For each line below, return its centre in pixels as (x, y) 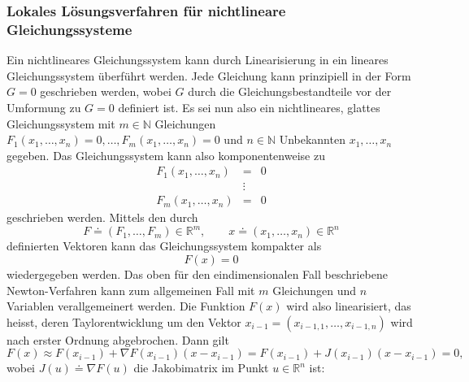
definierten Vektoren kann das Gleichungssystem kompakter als (164, 246)
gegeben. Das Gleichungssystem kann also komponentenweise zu (166, 155)
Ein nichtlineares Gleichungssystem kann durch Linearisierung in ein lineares (198, 60)
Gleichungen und (314, 290)
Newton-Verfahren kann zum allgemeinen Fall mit (131, 290)
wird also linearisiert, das (349, 306)
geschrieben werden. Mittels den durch (102, 217)
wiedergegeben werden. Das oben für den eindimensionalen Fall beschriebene (198, 274)
